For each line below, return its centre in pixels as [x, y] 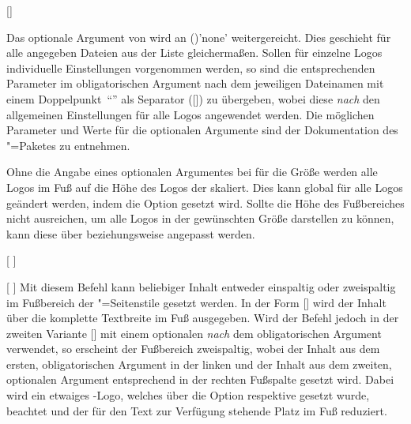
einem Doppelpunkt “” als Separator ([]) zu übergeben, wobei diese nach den [193, 98]
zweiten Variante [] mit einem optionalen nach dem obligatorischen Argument [194, 333]
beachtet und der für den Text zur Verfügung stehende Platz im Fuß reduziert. [197, 410]
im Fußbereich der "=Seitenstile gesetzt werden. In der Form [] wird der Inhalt [196, 302]
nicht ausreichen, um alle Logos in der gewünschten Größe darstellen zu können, [200, 218]
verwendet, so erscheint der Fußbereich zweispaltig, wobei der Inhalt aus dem [193, 349]
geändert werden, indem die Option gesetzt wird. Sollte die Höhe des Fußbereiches [205, 203]
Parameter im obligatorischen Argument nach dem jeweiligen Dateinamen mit [195, 83]
